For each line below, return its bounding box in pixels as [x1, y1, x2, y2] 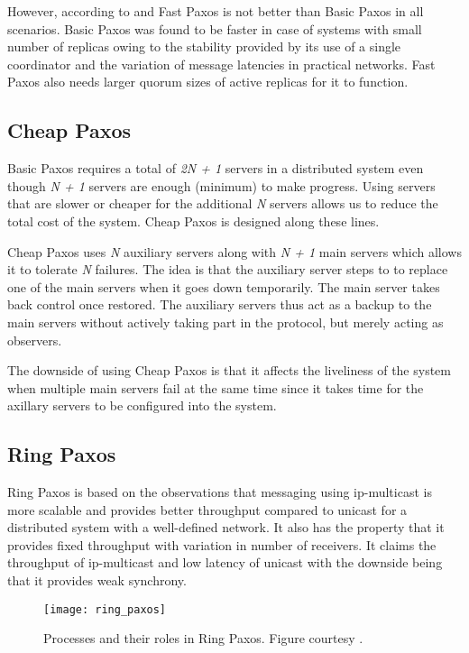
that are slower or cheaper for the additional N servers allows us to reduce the [7, 194, 438, 213]
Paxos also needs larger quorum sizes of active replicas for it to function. [7, 72, 409, 91]
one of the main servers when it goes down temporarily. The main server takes [7, 277, 440, 296]
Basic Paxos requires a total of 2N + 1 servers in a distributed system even [7, 159, 424, 178]
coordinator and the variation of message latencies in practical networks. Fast [7, 54, 436, 73]
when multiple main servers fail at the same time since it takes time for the [7, 378, 424, 397]
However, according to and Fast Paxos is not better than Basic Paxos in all [7, 2, 424, 20]
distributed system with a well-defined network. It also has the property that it [7, 518, 445, 537]
